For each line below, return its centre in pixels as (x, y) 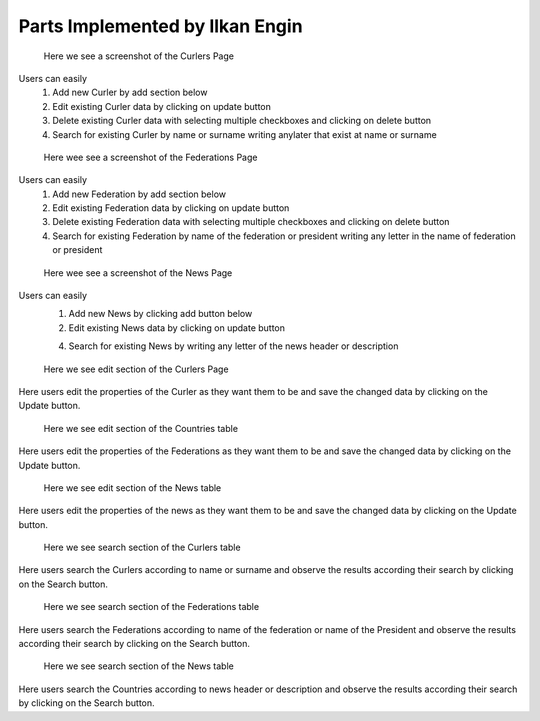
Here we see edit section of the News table (132, 487)
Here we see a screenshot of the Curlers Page (139, 56)
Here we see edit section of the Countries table (141, 428)
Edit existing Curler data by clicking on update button (162, 106)
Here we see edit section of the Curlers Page (136, 369)
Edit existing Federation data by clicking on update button (171, 208)
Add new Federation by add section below (139, 194)
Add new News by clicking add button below (160, 314)
